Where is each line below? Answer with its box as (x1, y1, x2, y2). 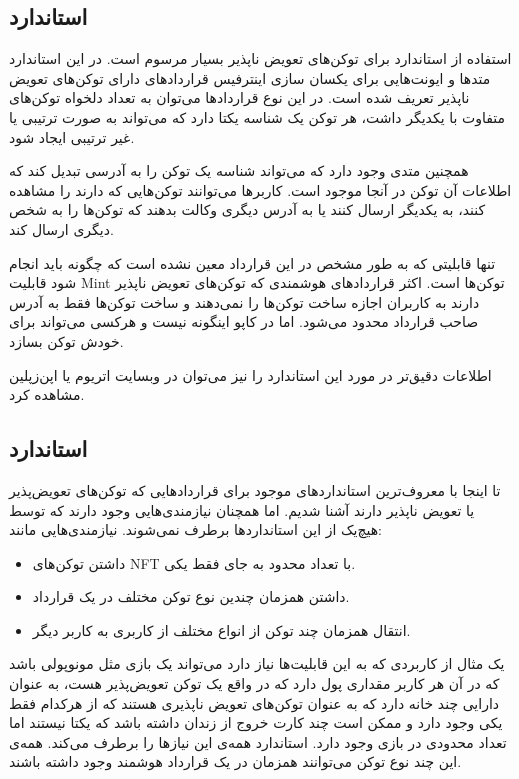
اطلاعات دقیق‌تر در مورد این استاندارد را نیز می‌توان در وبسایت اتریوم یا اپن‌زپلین (9, 364, 492, 385)
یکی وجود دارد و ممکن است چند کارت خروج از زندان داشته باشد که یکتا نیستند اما (9, 712, 503, 733)
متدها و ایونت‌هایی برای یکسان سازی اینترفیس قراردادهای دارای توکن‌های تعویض (9, 67, 491, 88)
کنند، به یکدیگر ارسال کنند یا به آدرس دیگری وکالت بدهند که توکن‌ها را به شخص (9, 199, 486, 220)
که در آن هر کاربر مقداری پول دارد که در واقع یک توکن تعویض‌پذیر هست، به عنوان (9, 673, 500, 694)
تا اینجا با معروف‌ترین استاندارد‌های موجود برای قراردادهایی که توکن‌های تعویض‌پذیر (9, 479, 501, 500)
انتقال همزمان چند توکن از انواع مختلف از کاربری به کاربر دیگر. (32, 619, 411, 640)
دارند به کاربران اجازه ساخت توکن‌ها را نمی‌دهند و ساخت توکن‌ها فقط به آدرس (9, 291, 480, 312)
